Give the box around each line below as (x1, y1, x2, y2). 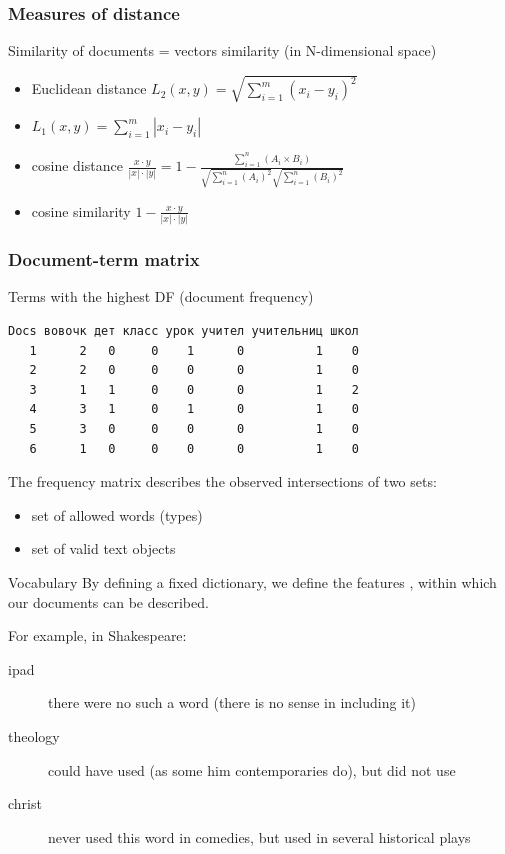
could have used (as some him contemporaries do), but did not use (48, 759, 456, 780)
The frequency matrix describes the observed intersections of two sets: (8, 471, 437, 492)
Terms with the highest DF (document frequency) (8, 286, 314, 307)
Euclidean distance (31, 78, 147, 99)
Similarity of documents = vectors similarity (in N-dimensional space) (8, 40, 437, 61)
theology (8, 725, 60, 746)
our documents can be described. (8, 591, 209, 612)
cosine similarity (31, 200, 131, 221)
